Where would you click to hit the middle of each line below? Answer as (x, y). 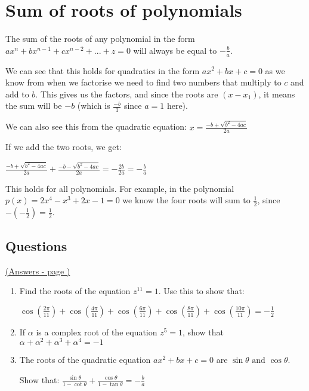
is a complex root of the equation (97, 332)
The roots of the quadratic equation (85, 360)
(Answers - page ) (38, 271)
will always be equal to (175, 50)
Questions (36, 245)
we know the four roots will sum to (186, 200)
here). (177, 106)
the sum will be (34, 106)
